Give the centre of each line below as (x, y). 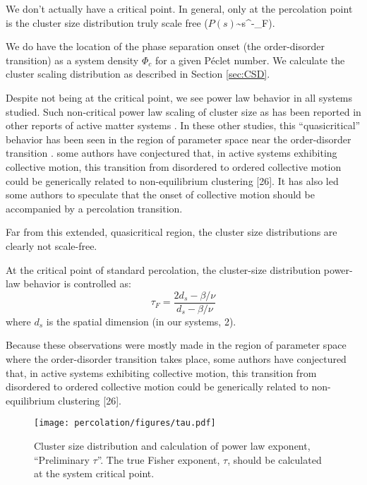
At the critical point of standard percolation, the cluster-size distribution (163, 269)
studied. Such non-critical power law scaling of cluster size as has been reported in (183, 111)
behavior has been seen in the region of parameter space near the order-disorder (179, 139)
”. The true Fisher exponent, (158, 459)
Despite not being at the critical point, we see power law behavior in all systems (179, 97)
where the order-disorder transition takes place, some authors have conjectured (176, 358)
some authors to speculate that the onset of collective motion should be (160, 194)
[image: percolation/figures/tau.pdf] (125, 423)
